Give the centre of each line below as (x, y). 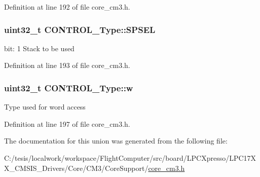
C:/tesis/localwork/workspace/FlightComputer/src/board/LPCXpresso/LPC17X (130, 158)
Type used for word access (45, 107)
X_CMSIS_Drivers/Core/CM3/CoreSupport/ (76, 168)
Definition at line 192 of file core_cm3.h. (67, 7)
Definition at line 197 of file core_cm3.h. (67, 123)
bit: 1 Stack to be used (39, 48)
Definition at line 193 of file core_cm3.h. (67, 65)
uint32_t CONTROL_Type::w (69, 87)
